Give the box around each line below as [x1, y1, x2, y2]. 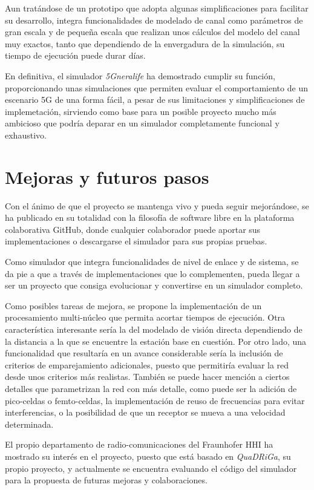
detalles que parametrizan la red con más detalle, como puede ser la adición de [5, 382, 297, 394]
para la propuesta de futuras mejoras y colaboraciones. [5, 474, 208, 486]
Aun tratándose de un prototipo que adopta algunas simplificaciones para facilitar [5, 2, 309, 14]
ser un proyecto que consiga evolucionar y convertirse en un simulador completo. [5, 279, 303, 292]
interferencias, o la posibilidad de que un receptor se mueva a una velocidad [5, 406, 286, 419]
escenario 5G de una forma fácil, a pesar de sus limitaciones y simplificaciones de [5, 93, 305, 106]
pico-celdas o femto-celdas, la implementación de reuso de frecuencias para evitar [5, 394, 305, 407]
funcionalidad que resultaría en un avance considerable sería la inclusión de [5, 347, 283, 359]
